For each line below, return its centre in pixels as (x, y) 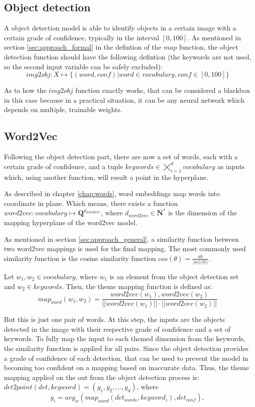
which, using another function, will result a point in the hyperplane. (106, 177)
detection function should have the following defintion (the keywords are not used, (128, 56)
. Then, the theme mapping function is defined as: (137, 286)
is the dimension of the (203, 213)
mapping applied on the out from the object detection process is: (101, 377)
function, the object (209, 47)
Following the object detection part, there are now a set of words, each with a (121, 157)
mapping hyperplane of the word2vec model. (71, 222)
